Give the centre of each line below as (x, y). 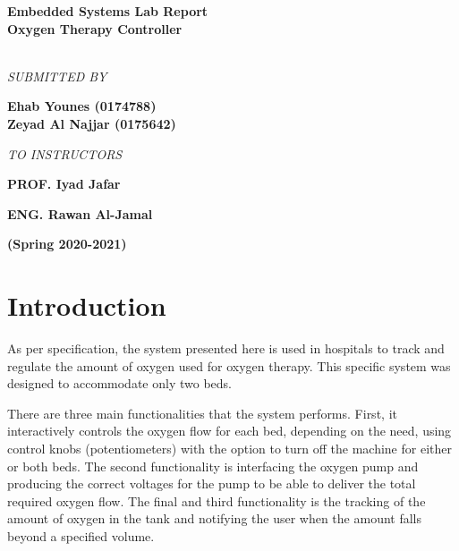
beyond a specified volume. (81, 536)
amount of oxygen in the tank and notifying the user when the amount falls (215, 518)
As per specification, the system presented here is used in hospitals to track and (226, 348)
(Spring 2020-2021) (67, 244)
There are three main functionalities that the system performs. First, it (202, 413)
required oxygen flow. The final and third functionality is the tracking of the (217, 500)
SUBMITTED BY (57, 76)
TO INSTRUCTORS (65, 153)
